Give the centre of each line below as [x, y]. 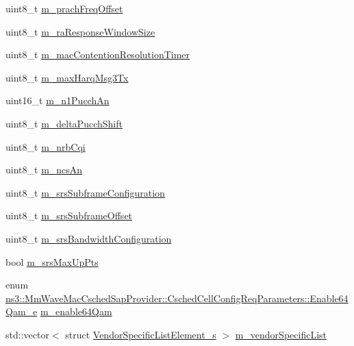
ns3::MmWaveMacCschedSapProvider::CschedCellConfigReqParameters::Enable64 [177, 298]
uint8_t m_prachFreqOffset [64, 8]
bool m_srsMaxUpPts [52, 261]
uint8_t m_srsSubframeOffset [69, 215]
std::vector [27, 334]
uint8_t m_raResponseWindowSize [80, 31]
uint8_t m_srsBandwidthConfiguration [89, 238]
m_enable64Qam [76, 311]
